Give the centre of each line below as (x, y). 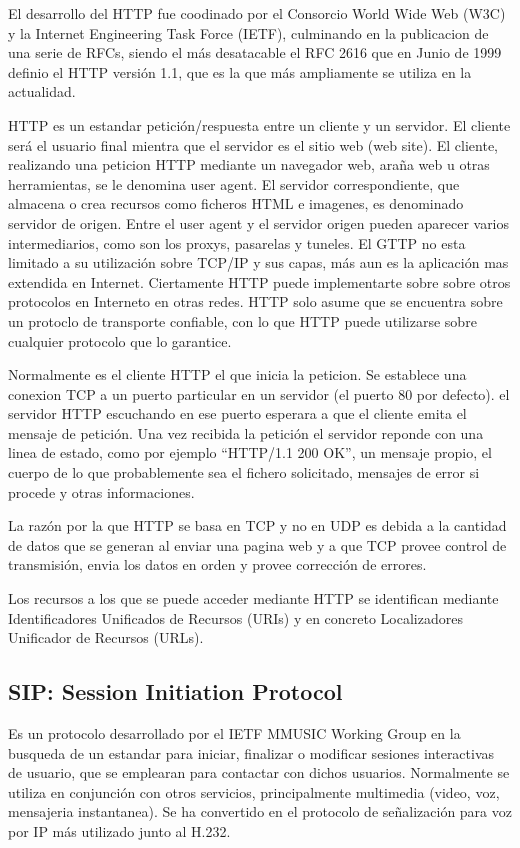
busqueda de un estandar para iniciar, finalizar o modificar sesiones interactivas (251, 752)
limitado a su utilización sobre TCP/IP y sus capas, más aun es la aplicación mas (258, 262)
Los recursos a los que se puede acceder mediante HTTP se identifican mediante (253, 598)
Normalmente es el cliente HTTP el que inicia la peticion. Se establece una (237, 374)
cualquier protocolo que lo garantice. (120, 340)
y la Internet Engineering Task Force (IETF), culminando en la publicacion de (248, 32)
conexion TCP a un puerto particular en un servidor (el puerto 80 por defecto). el (259, 393)
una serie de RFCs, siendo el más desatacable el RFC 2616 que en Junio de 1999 (255, 52)
